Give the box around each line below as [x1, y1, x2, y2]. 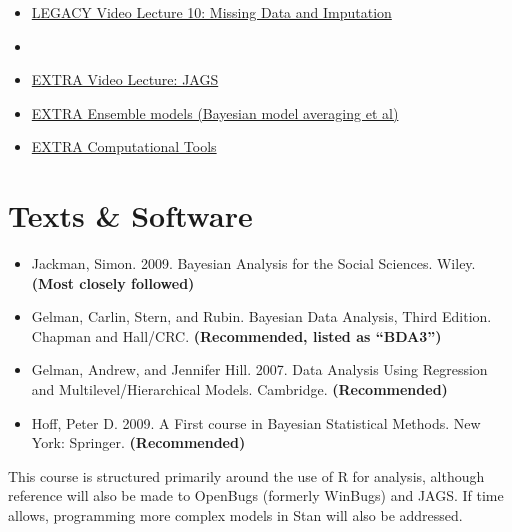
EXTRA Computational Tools [31, 136, 217, 157]
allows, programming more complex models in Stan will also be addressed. [8, 505, 463, 526]
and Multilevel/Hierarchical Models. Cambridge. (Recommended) [31, 379, 448, 400]
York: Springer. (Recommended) [31, 432, 246, 453]
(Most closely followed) [31, 272, 195, 293]
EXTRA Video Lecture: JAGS [31, 69, 219, 90]
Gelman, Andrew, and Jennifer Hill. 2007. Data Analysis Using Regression [31, 359, 488, 380]
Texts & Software [8, 195, 253, 236]
